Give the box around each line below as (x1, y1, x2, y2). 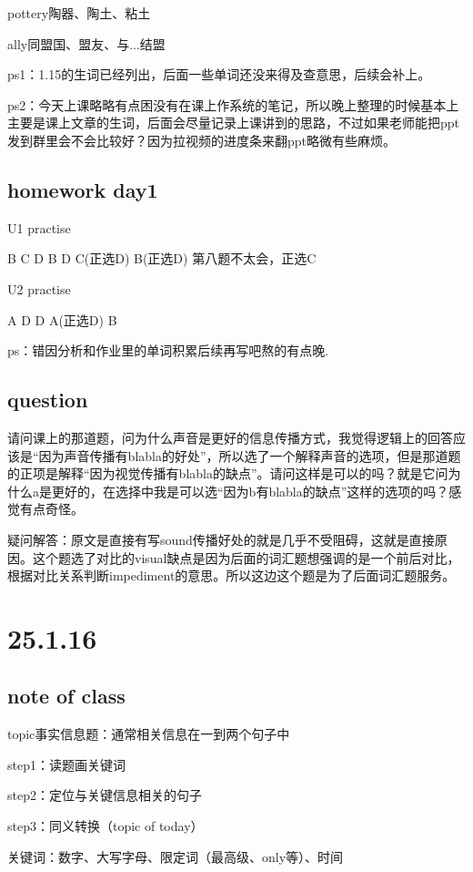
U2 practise (7, 279, 71, 298)
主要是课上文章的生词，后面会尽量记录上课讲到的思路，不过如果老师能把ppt (7, 113, 460, 132)
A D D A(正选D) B (7, 310, 117, 329)
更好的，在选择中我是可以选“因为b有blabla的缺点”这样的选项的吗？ (51, 481, 449, 500)
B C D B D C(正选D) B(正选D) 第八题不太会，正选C (7, 249, 317, 268)
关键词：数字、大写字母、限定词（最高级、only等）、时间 (7, 846, 344, 866)
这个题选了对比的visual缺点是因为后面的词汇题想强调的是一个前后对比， (32, 548, 460, 567)
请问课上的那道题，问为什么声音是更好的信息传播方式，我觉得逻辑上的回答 (7, 427, 453, 446)
